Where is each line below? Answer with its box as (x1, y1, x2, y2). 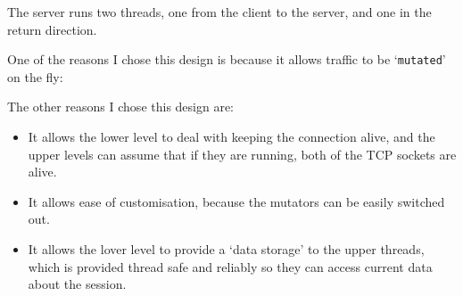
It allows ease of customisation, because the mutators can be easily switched (28, 192, 445, 210)
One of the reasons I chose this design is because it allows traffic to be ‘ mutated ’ (7, 50, 446, 69)
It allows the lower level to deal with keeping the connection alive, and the (28, 127, 435, 146)
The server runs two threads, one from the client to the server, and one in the (7, 3, 432, 21)
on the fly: (7, 67, 63, 86)
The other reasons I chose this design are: (7, 97, 235, 116)
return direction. (7, 20, 97, 38)
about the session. (28, 275, 127, 293)
